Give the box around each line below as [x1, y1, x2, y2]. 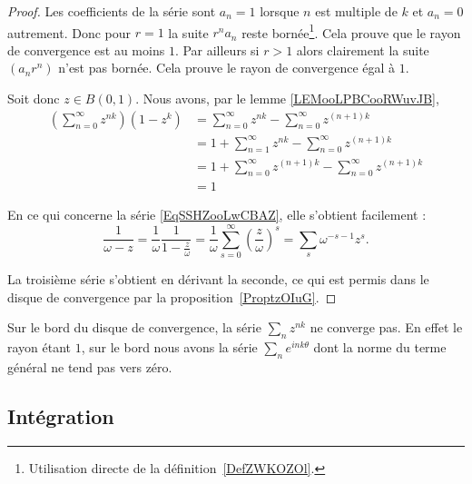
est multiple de [315, 2, 398, 20]
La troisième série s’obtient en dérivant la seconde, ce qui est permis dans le [7, 270, 429, 289]
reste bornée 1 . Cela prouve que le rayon [241, 20, 461, 42]
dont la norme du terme [313, 338, 447, 357]
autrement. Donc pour [7, 23, 132, 42]
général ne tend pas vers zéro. [7, 357, 172, 376]
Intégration [7, 401, 114, 430]
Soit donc [7, 89, 60, 108]
